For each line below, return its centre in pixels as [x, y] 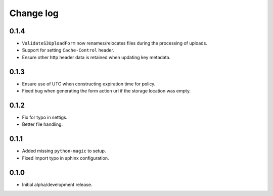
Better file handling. [42, 124]
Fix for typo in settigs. [45, 117]
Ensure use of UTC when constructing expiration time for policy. [89, 84]
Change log [34, 13]
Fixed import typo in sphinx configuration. [65, 158]
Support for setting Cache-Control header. [68, 50]
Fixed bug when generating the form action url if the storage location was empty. [106, 91]
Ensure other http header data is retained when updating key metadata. [96, 57]
